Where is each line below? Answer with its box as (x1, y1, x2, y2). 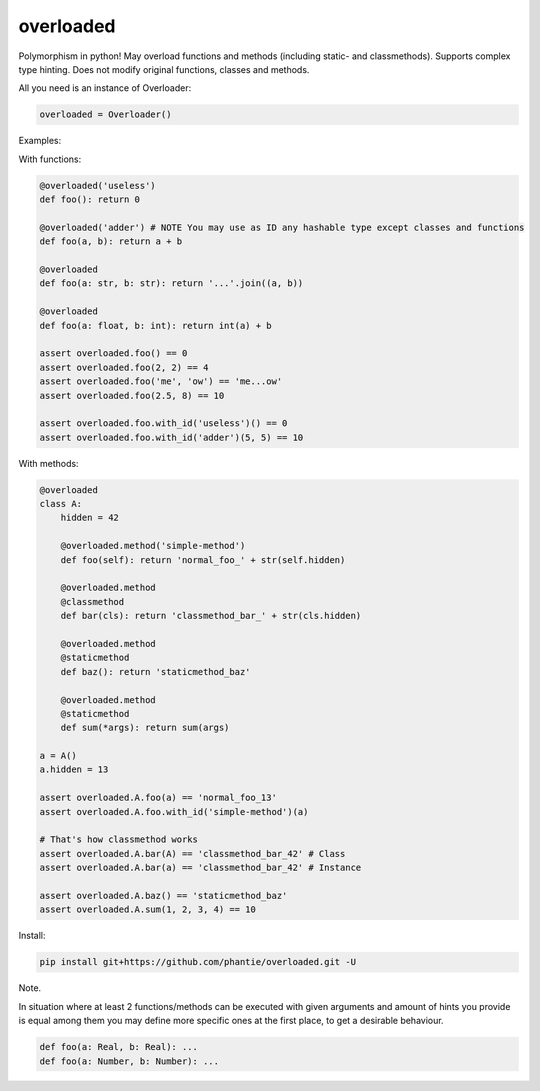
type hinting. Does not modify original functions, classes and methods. (18, 63, 310, 75)
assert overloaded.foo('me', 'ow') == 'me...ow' (39, 376, 283, 387)
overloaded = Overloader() (39, 109, 172, 120)
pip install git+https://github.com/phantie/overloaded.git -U (39, 956, 357, 968)
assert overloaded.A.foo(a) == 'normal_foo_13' (39, 792, 277, 804)
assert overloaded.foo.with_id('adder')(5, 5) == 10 (39, 431, 304, 443)
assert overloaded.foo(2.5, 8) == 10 (39, 390, 225, 401)
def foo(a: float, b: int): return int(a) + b (39, 320, 272, 331)
